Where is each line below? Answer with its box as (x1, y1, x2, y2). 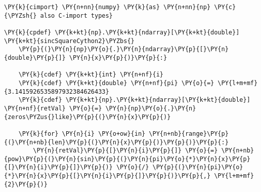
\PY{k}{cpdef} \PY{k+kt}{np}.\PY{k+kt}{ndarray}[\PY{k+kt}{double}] (4, 28, 240, 36)
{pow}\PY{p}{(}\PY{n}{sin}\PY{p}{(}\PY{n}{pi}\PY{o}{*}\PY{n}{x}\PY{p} (4, 155, 250, 163)
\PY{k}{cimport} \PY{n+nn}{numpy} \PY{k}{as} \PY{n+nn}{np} (4, 4, 211, 11)
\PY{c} (214, 4, 236, 11)
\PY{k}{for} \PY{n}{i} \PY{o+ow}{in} (18, 130, 146, 137)
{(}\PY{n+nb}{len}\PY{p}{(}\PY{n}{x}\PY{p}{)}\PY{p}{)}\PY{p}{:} (4, 138, 229, 146)
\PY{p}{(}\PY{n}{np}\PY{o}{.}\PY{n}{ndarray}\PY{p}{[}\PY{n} (18, 46, 229, 53)
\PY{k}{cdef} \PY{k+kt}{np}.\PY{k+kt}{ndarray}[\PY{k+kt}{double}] (18, 96, 250, 104)
